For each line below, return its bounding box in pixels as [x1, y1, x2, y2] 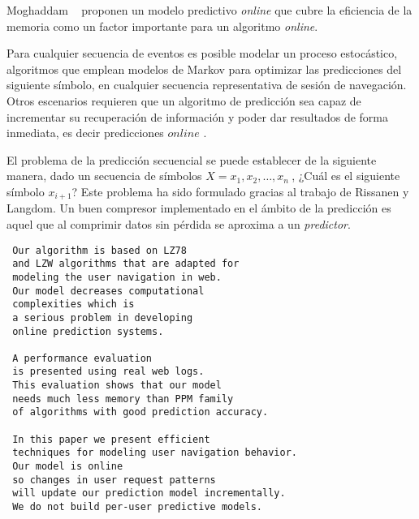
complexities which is [12, 298, 135, 311]
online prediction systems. [12, 325, 164, 337]
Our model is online [12, 461, 123, 473]
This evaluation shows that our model [12, 380, 222, 392]
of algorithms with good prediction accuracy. [12, 406, 269, 418]
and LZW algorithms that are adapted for [12, 258, 240, 270]
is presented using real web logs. [12, 366, 205, 378]
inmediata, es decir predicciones [6, 124, 164, 141]
